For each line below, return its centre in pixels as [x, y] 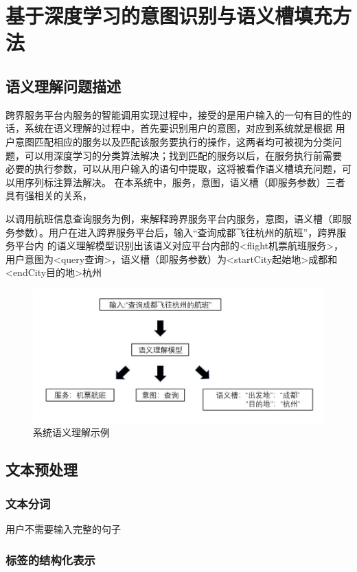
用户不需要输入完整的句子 [63, 529]
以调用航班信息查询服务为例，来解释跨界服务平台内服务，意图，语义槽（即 [174, 218]
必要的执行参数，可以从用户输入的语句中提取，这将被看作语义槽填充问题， [174, 169]
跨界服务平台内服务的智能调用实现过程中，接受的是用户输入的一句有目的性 [174, 114]
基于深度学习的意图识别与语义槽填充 [169, 15]
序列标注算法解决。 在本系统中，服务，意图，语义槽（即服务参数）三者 [185, 182]
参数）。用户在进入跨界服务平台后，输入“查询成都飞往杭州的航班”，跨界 [176, 232]
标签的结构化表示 [50, 559]
